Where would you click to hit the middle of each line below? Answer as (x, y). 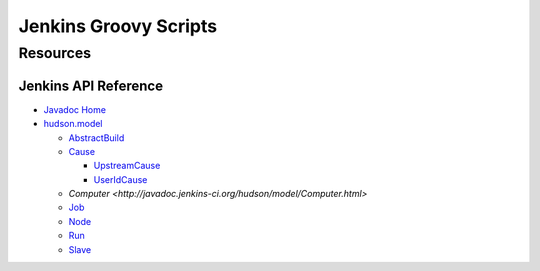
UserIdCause (120, 179)
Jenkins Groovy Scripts (118, 26)
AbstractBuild (96, 137)
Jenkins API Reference (91, 85)
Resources (55, 53)
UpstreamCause (127, 166)
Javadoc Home (75, 109)
